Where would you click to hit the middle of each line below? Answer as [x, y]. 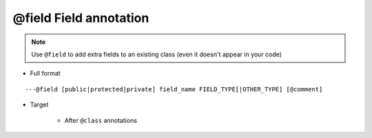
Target [39, 105]
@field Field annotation [81, 18]
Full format [45, 73]
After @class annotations [101, 120]
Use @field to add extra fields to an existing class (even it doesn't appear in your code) [157, 54]
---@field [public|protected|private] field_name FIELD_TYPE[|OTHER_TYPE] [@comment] [174, 89]
